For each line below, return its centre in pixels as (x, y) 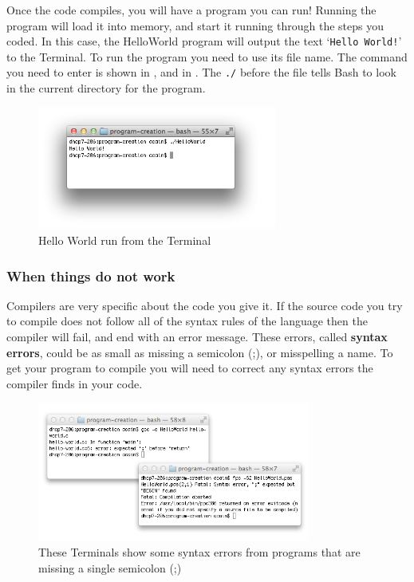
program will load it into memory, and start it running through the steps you (195, 25)
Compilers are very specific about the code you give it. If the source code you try (205, 305)
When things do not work (91, 275)
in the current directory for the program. (106, 88)
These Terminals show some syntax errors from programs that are (199, 551)
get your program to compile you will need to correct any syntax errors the (190, 368)
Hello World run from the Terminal (125, 240)
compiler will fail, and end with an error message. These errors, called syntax (197, 336)
